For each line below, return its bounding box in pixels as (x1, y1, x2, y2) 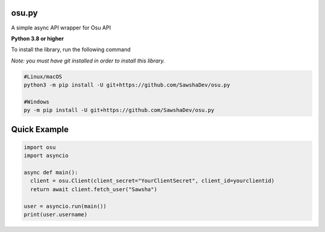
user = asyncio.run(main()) (23, 203, 107, 210)
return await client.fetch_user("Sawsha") (30, 186, 158, 192)
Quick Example (11, 124, 69, 135)
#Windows (23, 98, 50, 105)
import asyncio (23, 152, 69, 159)
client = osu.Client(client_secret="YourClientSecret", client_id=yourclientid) (30, 177, 275, 185)
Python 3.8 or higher (11, 35, 64, 42)
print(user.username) (23, 211, 88, 218)
